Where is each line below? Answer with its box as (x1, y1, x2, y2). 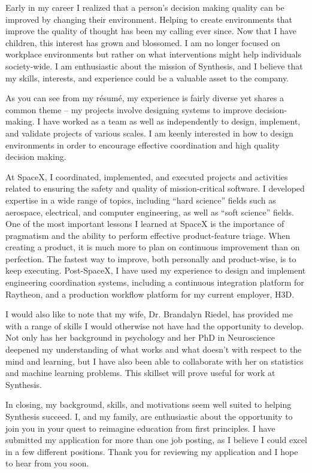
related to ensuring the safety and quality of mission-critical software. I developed (5, 182, 305, 195)
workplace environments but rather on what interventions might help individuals (5, 48, 301, 60)
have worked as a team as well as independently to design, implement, (43, 115, 301, 128)
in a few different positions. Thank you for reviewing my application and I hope (5, 445, 298, 457)
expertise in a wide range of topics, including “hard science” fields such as (5, 193, 276, 206)
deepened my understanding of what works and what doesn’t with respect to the (5, 343, 302, 356)
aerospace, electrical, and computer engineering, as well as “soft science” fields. (5, 205, 294, 218)
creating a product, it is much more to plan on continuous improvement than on (5, 241, 300, 253)
